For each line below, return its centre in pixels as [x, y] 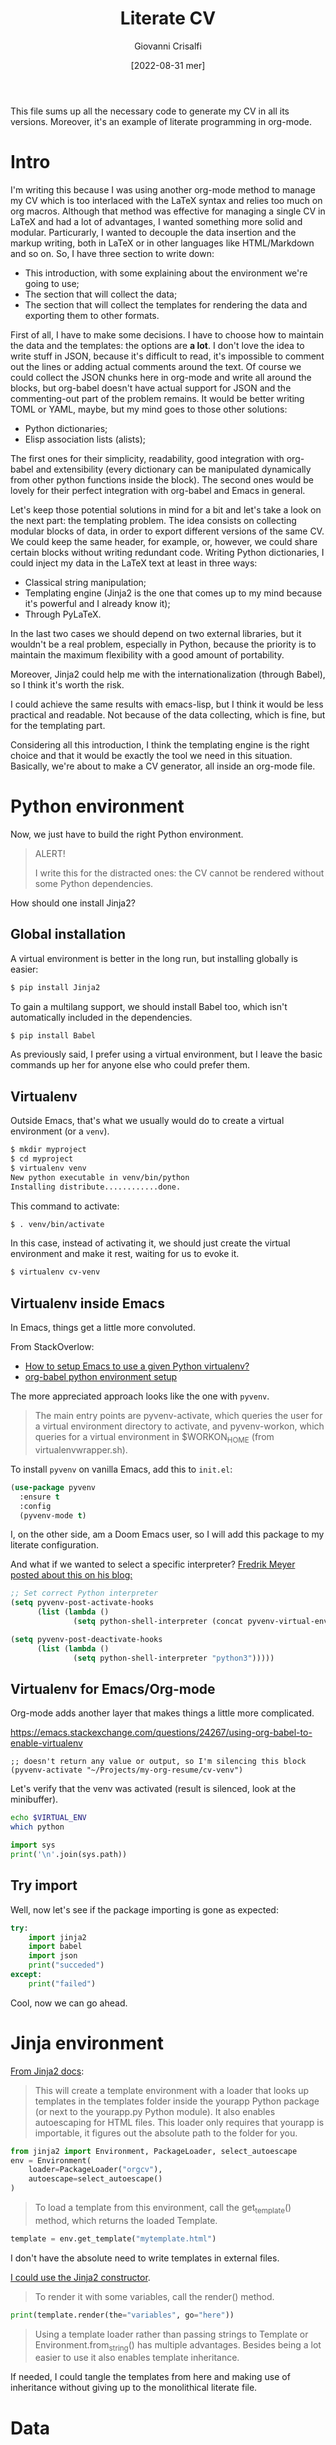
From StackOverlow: [52, 1347]
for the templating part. [58, 725]
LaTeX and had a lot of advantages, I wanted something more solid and [156, 221]
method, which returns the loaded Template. [126, 2220]
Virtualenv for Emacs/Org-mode [113, 1688]
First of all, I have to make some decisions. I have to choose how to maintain [167, 334]
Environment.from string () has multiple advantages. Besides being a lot [178, 2345]
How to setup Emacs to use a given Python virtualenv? [137, 1366]
